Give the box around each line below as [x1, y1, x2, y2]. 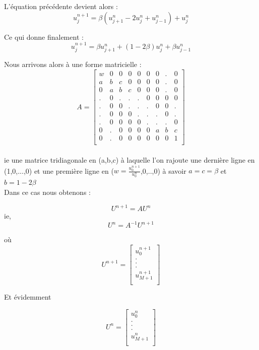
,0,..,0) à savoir [140, 165, 186, 176]
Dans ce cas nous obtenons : [4, 187, 91, 197]
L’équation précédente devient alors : [4, 1, 118, 11]
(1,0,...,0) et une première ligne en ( [4, 165, 114, 176]
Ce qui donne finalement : [4, 31, 84, 42]
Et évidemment [4, 292, 51, 302]
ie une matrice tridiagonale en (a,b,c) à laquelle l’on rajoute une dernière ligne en [4, 154, 255, 165]
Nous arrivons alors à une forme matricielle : [4, 59, 142, 69]
